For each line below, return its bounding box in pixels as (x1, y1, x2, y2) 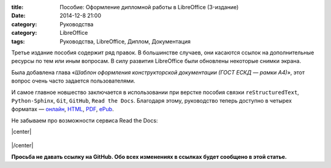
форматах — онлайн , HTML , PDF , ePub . (11, 106, 114, 113)
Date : (11, 12, 26, 20)
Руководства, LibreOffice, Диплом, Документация (59, 37, 191, 45)
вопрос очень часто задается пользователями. (11, 77, 135, 85)
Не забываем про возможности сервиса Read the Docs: (11, 117, 158, 124)
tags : (11, 37, 25, 45)
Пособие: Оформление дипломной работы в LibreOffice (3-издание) (59, 4, 239, 10)
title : (11, 4, 24, 10)
